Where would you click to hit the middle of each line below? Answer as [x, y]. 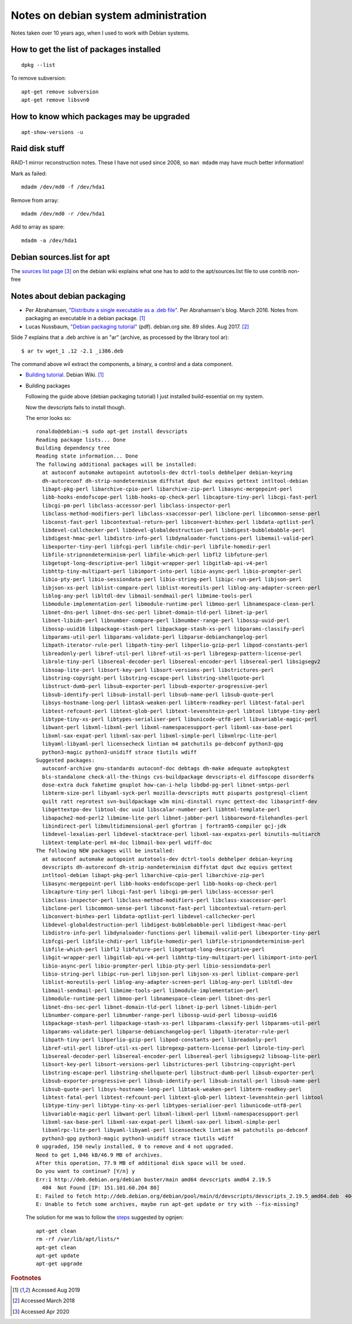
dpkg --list [38, 65]
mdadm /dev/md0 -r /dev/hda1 [63, 214]
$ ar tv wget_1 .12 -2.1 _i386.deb [72, 351]
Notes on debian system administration [109, 15]
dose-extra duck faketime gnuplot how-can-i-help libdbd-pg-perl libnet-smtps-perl [166, 785]
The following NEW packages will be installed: [106, 851]
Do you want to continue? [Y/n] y [85, 1171]
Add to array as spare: [38, 227]
